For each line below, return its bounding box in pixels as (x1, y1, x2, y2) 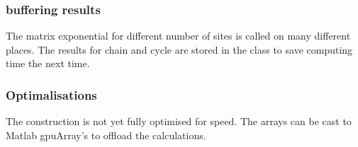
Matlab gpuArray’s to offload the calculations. (6, 127, 206, 142)
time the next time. (6, 56, 90, 71)
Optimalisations (6, 86, 97, 103)
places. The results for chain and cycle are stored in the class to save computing (6, 42, 353, 57)
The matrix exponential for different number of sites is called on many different (6, 28, 351, 43)
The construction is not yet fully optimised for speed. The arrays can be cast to (6, 114, 352, 129)
